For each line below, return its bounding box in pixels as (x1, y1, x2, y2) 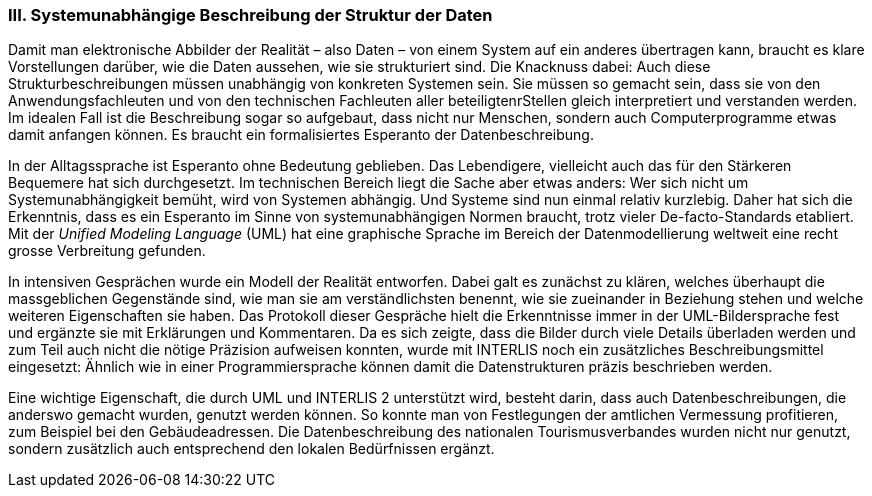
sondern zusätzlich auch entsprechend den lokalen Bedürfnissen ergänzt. (8, 440, 495, 458)
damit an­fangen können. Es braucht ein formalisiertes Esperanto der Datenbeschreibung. (8, 126, 594, 144)
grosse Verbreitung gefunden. (8, 242, 206, 260)
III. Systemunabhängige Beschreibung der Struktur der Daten (8, 5, 493, 25)
